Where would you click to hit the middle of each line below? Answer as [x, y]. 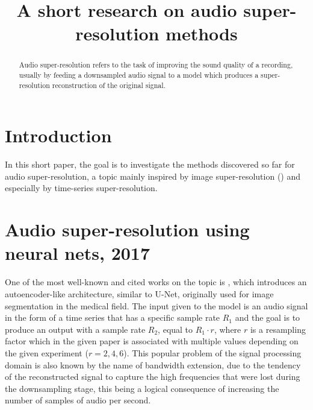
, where [228, 329]
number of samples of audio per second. [78, 400]
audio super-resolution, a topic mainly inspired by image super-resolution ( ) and [153, 176]
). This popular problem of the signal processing [212, 352]
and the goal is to [268, 317]
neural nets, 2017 [78, 253]
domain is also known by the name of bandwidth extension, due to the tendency [153, 364]
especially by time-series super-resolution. [81, 188]
